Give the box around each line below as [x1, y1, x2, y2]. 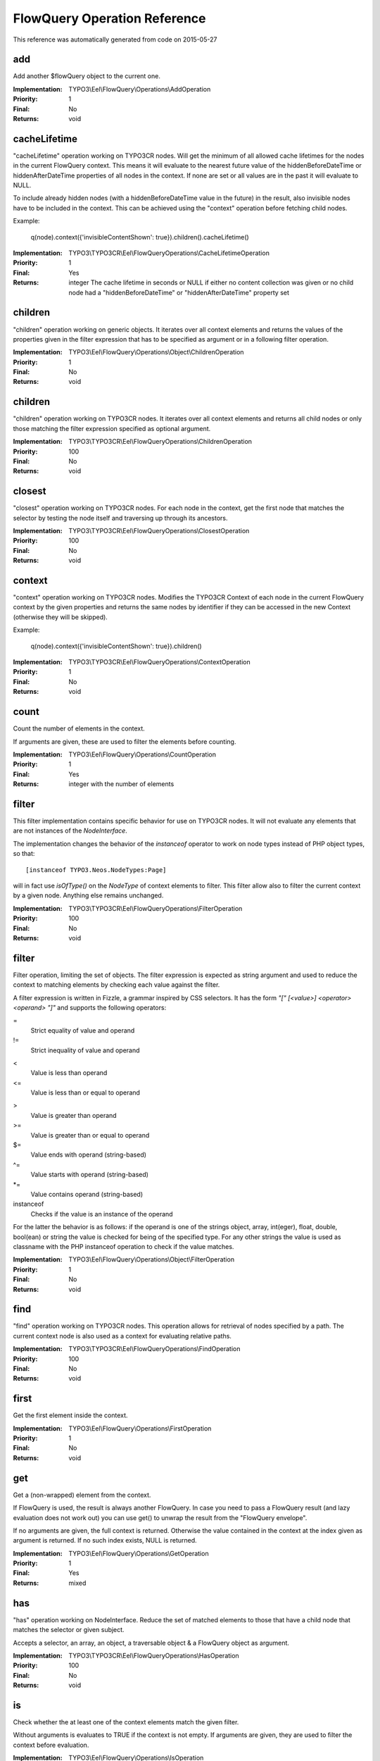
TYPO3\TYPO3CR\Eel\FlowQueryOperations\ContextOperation [68, 658, 251, 666]
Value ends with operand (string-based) [30, 1150, 147, 1159]
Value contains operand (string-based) [30, 1190, 144, 1198]
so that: [13, 850, 35, 858]
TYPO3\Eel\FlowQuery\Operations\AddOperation [68, 85, 211, 93]
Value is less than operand [30, 1069, 108, 1077]
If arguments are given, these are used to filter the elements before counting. [13, 737, 236, 746]
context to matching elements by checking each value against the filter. [13, 981, 220, 989]
